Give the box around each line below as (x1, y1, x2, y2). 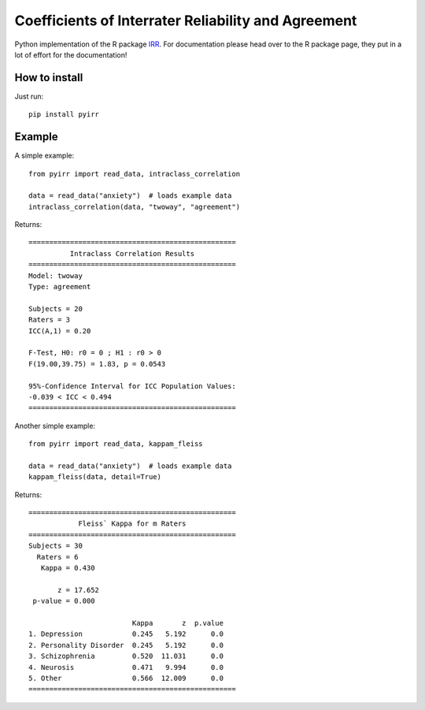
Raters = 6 (36, 552, 79, 561)
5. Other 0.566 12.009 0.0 (28, 674, 224, 682)
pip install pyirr (28, 110, 100, 119)
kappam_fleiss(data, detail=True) (28, 473, 161, 481)
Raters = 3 (28, 315, 71, 325)
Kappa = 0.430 (40, 563, 95, 573)
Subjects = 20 (28, 304, 83, 313)
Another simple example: (14, 421, 96, 430)
